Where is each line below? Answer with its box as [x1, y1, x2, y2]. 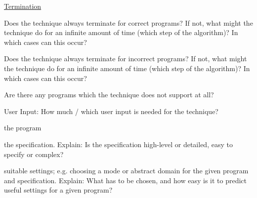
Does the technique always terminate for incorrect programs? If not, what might [4, 53, 247, 64]
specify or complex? [4, 149, 64, 159]
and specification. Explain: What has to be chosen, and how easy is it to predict [4, 175, 247, 185]
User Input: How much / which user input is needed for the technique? [4, 106, 218, 116]
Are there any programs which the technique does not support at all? [4, 89, 214, 100]
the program [4, 122, 42, 133]
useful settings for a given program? [4, 185, 113, 195]
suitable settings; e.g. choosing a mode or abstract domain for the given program [4, 165, 249, 176]
